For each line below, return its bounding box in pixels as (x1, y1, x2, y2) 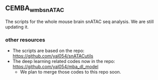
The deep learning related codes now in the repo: (12, 58, 115, 64)
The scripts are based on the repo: (12, 47, 85, 54)
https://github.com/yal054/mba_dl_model (12, 63, 99, 69)
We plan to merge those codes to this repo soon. (20, 69, 121, 75)
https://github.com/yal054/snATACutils (12, 53, 94, 59)
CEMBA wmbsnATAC (5, 4, 64, 14)
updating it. (5, 24, 29, 29)
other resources (5, 36, 45, 43)
